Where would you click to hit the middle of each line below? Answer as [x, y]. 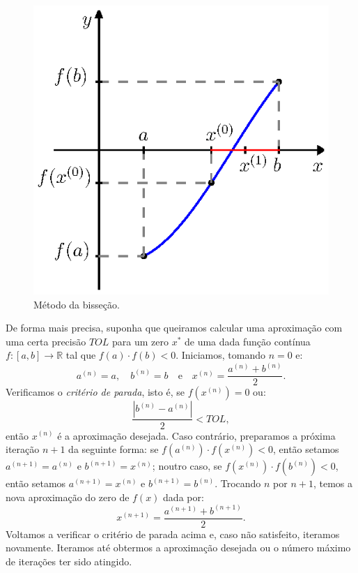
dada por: [184, 497]
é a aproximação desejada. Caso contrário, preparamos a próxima [196, 435]
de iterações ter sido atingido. [69, 561]
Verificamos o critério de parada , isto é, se [95, 392]
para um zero [140, 341]
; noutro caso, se [187, 466]
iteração [23, 449]
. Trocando [238, 483]
